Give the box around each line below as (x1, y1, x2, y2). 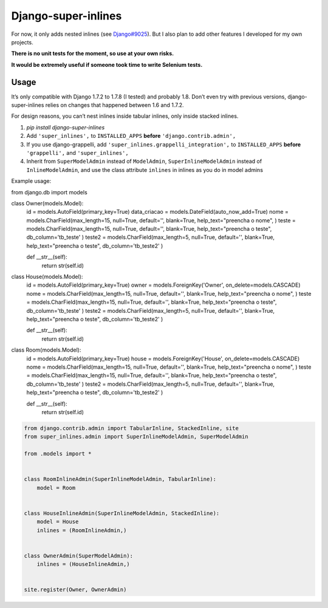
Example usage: (11, 177, 52, 185)
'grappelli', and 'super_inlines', (26, 149, 129, 156)
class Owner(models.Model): (11, 199, 84, 207)
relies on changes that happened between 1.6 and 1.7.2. (45, 101, 185, 109)
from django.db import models (11, 188, 87, 196)
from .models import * (24, 450, 92, 457)
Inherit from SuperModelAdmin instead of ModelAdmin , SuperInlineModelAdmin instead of (26, 158, 262, 165)
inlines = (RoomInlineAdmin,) (36, 527, 127, 534)
